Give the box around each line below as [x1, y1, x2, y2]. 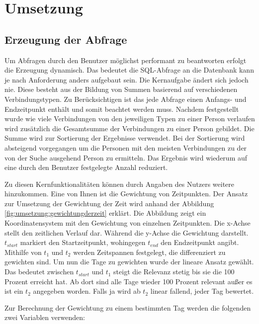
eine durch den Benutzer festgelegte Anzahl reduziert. [4, 162, 168, 172]
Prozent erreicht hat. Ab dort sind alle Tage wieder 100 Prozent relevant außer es [4, 276, 253, 286]
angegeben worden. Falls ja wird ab [33, 286, 141, 296]
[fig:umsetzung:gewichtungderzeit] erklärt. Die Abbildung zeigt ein [4, 208, 206, 218]
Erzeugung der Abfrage [4, 31, 127, 47]
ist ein [4, 286, 23, 296]
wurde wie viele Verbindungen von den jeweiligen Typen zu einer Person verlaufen [4, 113, 255, 124]
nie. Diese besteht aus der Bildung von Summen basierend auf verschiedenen [4, 84, 238, 94]
